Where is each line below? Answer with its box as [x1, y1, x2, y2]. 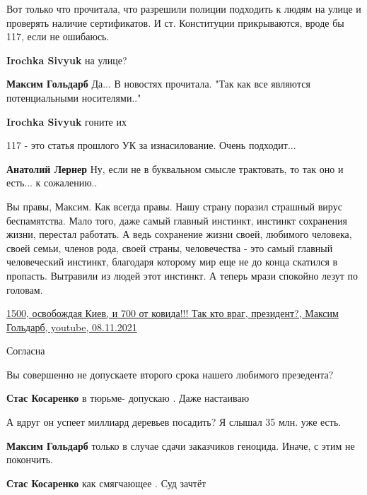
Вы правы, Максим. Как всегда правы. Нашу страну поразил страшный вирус [6, 198, 342, 213]
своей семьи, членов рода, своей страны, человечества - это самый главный [6, 240, 333, 255]
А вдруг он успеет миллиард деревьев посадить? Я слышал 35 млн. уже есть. [6, 415, 342, 429]
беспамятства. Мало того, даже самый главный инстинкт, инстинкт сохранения [6, 213, 347, 227]
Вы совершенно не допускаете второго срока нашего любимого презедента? [6, 366, 334, 381]
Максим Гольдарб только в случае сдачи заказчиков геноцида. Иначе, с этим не [6, 438, 355, 453]
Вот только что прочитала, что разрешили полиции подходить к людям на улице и [6, 1, 361, 16]
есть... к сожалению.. [6, 175, 98, 190]
